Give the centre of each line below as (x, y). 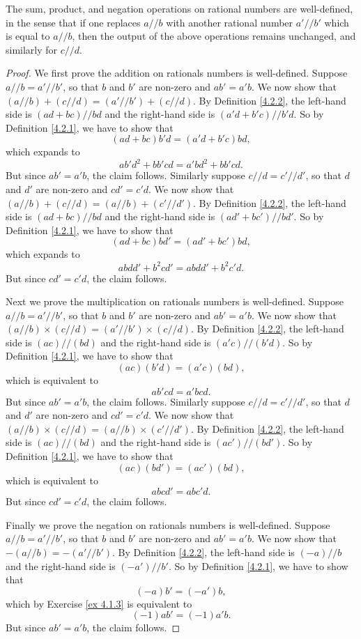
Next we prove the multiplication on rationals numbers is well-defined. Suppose (175, 301)
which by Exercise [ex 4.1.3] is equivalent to (99, 603)
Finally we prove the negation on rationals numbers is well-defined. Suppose (168, 524)
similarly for (32, 49)
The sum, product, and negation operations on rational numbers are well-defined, (179, 8)
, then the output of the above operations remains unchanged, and (214, 36)
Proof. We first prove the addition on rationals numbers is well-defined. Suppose (177, 73)
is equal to (28, 36)
